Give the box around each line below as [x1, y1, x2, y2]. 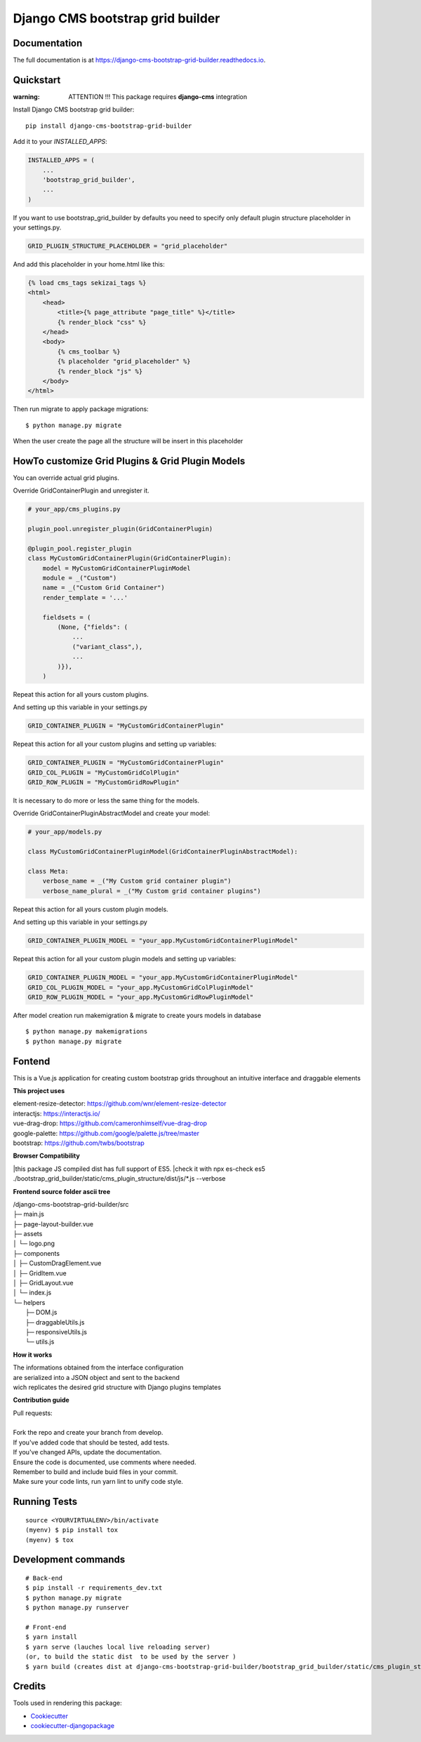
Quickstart [13, 74, 61, 86]
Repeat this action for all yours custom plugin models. [13, 905, 168, 913]
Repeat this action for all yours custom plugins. [13, 690, 149, 698]
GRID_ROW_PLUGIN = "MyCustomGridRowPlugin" [27, 779, 180, 786]
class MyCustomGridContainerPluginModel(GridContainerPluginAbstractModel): [27, 847, 298, 856]
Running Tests [13, 1496, 77, 1508]
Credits [13, 1680, 46, 1692]
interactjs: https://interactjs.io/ [13, 1109, 101, 1118]
